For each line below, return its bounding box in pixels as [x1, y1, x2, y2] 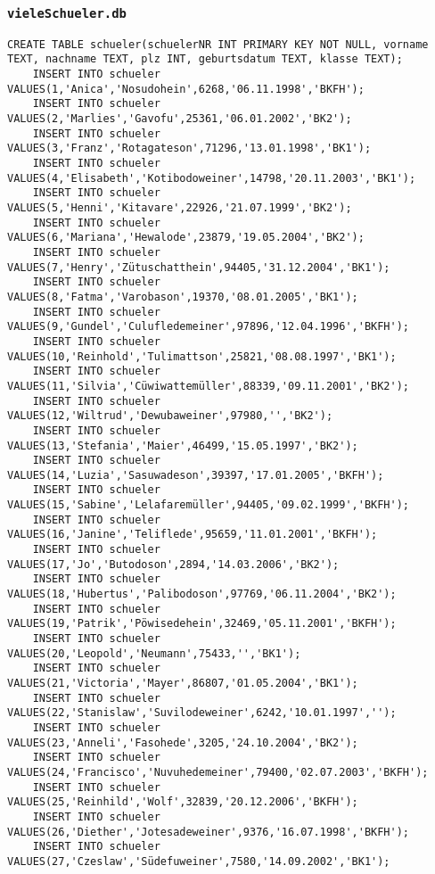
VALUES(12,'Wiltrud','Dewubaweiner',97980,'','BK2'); [7, 409, 333, 423]
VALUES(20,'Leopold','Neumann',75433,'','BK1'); [7, 647, 301, 660]
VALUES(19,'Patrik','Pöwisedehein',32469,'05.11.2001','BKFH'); [7, 617, 397, 631]
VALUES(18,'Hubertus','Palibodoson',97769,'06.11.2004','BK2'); [7, 588, 397, 601]
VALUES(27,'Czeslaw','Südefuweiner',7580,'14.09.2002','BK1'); [7, 854, 390, 868]
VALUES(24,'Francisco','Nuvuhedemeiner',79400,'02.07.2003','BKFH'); [7, 765, 429, 779]
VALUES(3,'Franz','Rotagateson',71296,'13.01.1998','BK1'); [7, 142, 372, 155]
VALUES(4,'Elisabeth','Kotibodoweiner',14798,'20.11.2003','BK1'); [7, 171, 416, 185]
